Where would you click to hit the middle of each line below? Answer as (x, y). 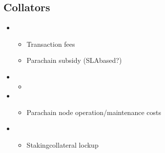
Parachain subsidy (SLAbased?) (74, 60)
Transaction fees (51, 44)
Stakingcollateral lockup (62, 144)
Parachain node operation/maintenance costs (94, 112)
